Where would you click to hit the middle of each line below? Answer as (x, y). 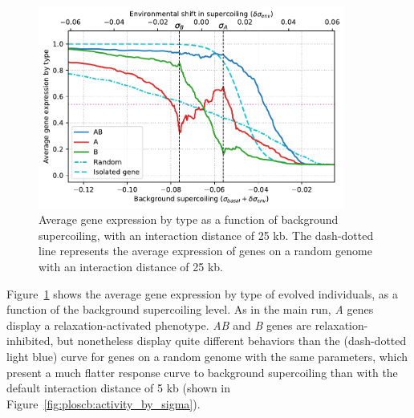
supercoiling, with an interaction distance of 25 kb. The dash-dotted (206, 235)
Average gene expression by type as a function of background (189, 219)
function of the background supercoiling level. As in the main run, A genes (190, 309)
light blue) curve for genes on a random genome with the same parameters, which (207, 357)
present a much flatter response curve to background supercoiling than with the (202, 372)
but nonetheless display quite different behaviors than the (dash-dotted (232, 341)
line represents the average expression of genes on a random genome (205, 251)
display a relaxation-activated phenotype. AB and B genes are (159, 325)
